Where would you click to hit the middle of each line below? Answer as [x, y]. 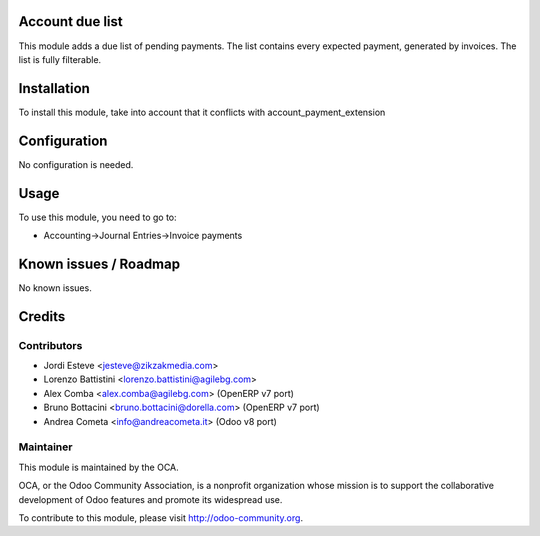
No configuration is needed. [76, 164]
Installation [54, 88]
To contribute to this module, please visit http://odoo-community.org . [161, 517]
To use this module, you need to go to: [97, 217]
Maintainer [45, 447]
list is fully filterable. [60, 59]
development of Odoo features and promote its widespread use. [150, 499]
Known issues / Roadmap [99, 263]
